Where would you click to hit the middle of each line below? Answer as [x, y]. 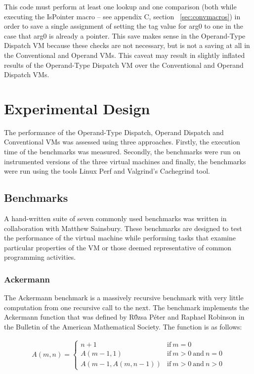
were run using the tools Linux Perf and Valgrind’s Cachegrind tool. [107, 171]
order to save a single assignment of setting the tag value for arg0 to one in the [124, 26]
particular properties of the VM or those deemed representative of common [118, 247]
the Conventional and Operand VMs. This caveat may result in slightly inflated [125, 55]
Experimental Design [77, 108]
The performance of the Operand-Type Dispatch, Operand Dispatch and [114, 132]
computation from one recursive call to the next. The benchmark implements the [127, 307]
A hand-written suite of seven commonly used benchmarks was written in [115, 218]
